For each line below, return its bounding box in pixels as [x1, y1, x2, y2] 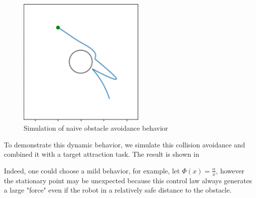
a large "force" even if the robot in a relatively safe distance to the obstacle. [4, 185, 232, 195]
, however [216, 165, 245, 175]
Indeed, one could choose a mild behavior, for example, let [4, 165, 180, 175]
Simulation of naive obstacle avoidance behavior [24, 123, 168, 133]
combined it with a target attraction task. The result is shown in [4, 149, 199, 159]
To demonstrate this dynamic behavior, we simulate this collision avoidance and [4, 139, 245, 149]
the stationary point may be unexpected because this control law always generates [4, 175, 252, 185]
